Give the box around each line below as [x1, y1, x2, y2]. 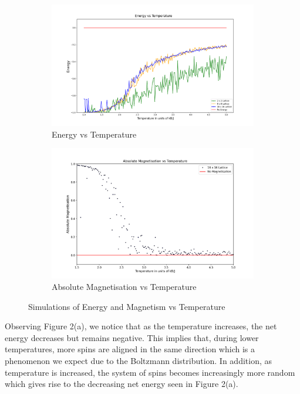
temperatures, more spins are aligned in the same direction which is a [5, 343, 255, 355]
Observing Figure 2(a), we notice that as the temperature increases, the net [5, 320, 277, 332]
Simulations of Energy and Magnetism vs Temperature [28, 300, 225, 312]
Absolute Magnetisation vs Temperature [52, 281, 197, 293]
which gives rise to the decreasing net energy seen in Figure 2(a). [5, 378, 238, 390]
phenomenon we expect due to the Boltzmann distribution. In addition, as [5, 355, 272, 367]
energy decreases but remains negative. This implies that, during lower [5, 331, 259, 343]
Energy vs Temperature [52, 128, 137, 140]
